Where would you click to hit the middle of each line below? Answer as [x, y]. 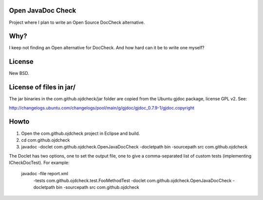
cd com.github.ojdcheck [46, 140]
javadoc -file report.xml [45, 174]
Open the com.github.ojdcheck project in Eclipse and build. [81, 133]
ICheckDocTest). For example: [39, 163]
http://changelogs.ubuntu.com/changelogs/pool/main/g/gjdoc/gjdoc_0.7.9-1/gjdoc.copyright [102, 108]
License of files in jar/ [42, 87]
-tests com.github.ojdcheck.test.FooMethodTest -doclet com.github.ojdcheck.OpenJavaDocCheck [132, 181]
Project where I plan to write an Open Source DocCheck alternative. [77, 22]
